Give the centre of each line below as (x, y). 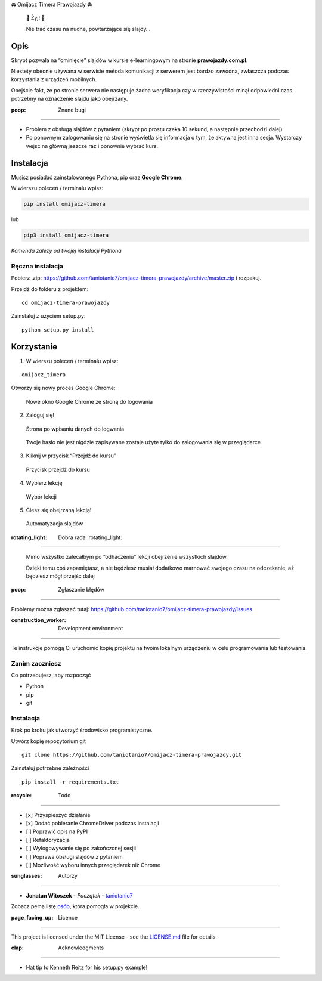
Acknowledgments (81, 948)
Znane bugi (72, 110)
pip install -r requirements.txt (70, 782)
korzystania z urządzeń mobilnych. (54, 79)
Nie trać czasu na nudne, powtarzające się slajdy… (88, 29)
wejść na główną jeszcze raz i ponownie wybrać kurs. (92, 146)
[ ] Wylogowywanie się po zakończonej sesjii (81, 848)
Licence (68, 917)
